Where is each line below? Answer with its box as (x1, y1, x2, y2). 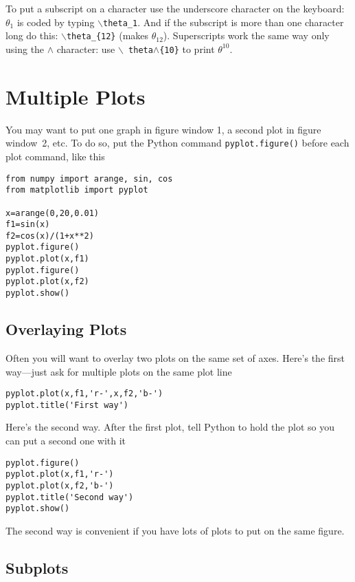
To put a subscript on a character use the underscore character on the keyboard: (5, 1, 345, 15)
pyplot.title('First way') (5, 400, 128, 410)
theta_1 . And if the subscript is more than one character (103, 14, 344, 29)
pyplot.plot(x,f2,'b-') (5, 480, 114, 491)
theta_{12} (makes (66, 28, 149, 43)
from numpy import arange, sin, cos (5, 173, 173, 184)
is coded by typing (16, 14, 95, 29)
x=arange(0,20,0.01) (5, 208, 100, 218)
